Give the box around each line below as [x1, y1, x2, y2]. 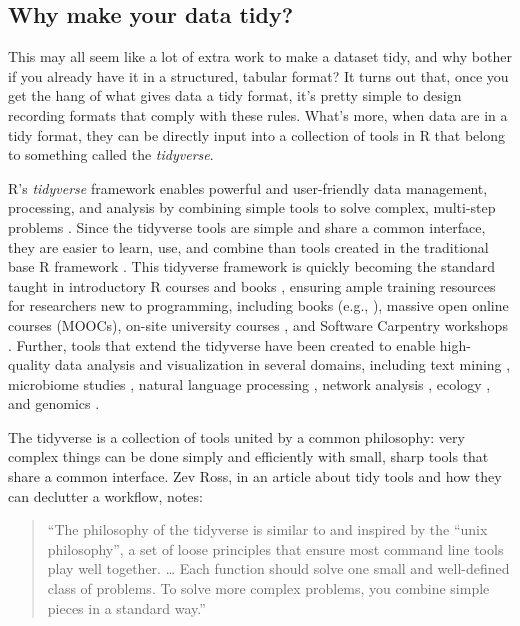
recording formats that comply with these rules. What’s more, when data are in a [8, 104, 508, 125]
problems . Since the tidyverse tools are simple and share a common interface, [8, 216, 486, 237]
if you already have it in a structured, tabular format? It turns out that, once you [8, 65, 509, 86]
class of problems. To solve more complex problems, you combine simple [47, 578, 490, 599]
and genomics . [8, 393, 100, 414]
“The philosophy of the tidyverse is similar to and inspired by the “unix [47, 519, 488, 540]
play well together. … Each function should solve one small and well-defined [47, 558, 510, 579]
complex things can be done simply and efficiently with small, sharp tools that [8, 446, 489, 467]
